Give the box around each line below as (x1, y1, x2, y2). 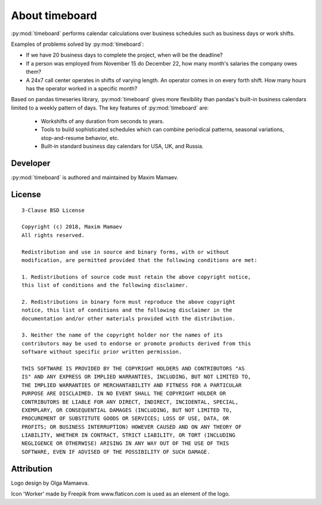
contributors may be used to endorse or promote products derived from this (21, 340, 252, 347)
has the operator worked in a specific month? (26, 85, 138, 92)
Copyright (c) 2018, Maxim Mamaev (21, 223, 122, 230)
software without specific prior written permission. (21, 348, 182, 356)
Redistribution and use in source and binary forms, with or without (21, 248, 230, 255)
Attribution (11, 463, 53, 473)
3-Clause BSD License (21, 207, 85, 214)
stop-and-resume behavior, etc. (41, 134, 119, 141)
